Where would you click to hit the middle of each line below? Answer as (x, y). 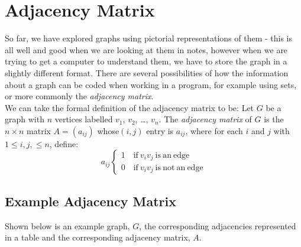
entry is (160, 130)
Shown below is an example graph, (67, 225)
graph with (25, 119)
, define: (64, 143)
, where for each (214, 130)
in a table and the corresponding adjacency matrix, (98, 237)
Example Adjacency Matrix (91, 201)
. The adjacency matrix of (205, 119)
